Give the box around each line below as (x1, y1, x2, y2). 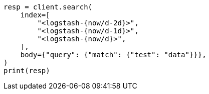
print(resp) (4, 67, 50, 75)
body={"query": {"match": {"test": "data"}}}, (20, 51, 206, 59)
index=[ (20, 11, 50, 19)
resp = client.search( (4, 3, 93, 11)
